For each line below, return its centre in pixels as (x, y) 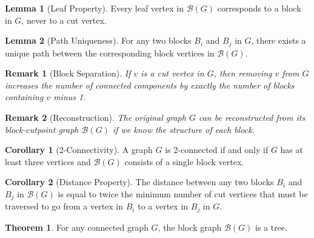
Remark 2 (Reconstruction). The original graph (95, 117)
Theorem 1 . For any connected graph (77, 227)
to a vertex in (163, 206)
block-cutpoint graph (42, 129)
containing (24, 97)
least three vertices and (48, 161)
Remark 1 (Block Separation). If (68, 73)
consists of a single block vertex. (184, 161)
